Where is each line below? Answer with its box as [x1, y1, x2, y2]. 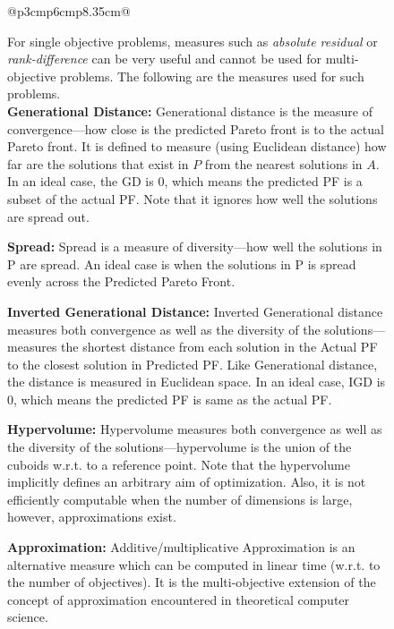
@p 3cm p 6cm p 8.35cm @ [7, 2, 131, 20]
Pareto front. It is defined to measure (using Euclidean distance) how [7, 137, 387, 156]
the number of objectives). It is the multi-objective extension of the [7, 573, 376, 591]
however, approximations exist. [7, 507, 176, 526]
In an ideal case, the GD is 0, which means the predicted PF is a [7, 172, 363, 191]
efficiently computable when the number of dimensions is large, [7, 489, 353, 508]
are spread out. [7, 207, 90, 225]
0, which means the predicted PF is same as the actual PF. [7, 389, 332, 408]
